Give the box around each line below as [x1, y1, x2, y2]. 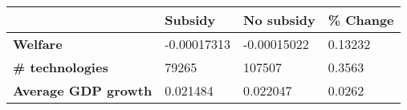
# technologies [13, 58, 108, 76]
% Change [328, 10, 394, 29]
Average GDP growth [13, 81, 153, 100]
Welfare [13, 35, 63, 53]
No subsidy [242, 10, 315, 29]
